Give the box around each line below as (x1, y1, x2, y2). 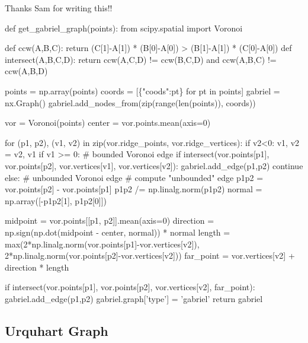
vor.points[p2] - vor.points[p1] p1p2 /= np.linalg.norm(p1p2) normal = (5, 183, 262, 195)
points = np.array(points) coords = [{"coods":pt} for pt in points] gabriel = (5, 84, 280, 97)
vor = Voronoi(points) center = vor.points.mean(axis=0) (5, 116, 211, 129)
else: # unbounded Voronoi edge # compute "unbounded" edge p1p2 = (5, 171, 264, 183)
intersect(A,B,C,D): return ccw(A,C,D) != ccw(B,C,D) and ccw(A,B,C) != (5, 53, 277, 65)
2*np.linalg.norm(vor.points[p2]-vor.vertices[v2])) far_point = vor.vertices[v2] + (5, 249, 295, 262)
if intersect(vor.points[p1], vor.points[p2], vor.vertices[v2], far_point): (5, 281, 255, 293)
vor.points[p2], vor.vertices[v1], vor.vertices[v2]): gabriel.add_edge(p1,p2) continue (5, 159, 303, 171)
